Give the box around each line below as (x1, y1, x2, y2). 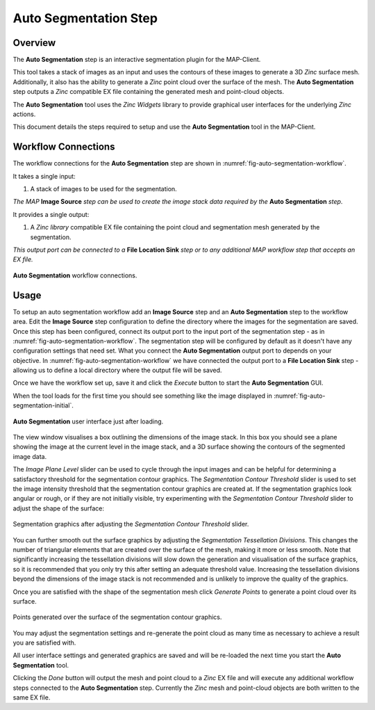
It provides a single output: (12, 210, 90, 218)
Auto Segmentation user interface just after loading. (12, 417, 164, 426)
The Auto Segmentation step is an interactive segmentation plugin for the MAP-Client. (12, 56, 261, 64)
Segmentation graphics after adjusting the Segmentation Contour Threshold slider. (12, 520, 249, 529)
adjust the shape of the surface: (12, 504, 104, 513)
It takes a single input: (12, 172, 76, 180)
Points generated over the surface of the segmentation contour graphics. (12, 613, 222, 622)
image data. (12, 452, 47, 460)
